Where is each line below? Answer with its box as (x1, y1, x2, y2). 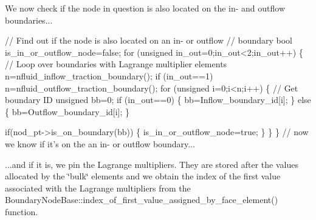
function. (5, 205, 38, 218)
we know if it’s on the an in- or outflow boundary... (5, 137, 195, 150)
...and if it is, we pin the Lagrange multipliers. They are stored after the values (5, 158, 298, 170)
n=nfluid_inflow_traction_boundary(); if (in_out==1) (5, 69, 213, 82)
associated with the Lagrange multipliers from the (5, 181, 191, 194)
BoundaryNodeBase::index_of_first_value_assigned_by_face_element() (5, 193, 278, 206)
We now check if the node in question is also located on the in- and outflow (5, 2, 286, 14)
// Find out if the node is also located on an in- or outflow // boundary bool (5, 34, 293, 47)
